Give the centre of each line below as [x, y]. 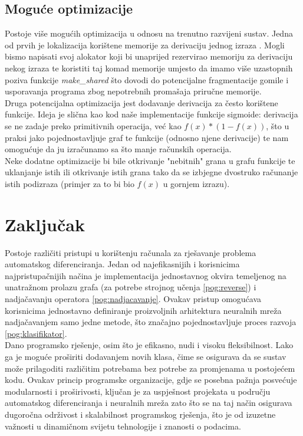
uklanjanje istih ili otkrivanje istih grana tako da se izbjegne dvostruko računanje [151, 172]
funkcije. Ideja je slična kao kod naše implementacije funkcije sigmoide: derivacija [151, 114]
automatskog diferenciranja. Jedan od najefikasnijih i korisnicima [122, 264]
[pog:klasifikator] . [36, 333]
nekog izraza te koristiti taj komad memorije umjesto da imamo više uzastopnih [149, 68]
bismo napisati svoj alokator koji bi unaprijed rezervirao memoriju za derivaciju [149, 56]
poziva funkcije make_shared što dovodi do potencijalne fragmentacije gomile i [147, 79]
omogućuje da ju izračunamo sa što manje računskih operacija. [118, 149]
